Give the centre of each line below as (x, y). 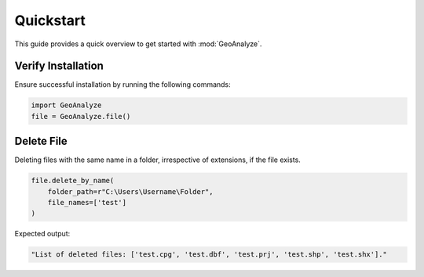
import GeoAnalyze (66, 105)
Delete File (41, 141)
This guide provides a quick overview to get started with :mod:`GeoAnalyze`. (138, 44)
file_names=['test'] (87, 203)
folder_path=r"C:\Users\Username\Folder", (130, 191)
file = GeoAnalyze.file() (81, 116)
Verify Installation (59, 66)
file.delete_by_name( (73, 181)
